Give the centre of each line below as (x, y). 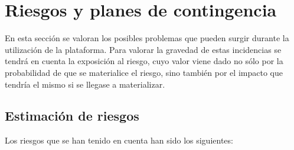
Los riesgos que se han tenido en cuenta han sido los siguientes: (119, 140)
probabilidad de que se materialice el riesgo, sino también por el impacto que (144, 72)
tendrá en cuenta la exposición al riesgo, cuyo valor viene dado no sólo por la (144, 61)
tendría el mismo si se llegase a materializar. (85, 84)
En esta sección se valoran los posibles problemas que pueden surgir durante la (147, 38)
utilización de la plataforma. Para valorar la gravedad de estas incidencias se (143, 49)
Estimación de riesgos (72, 116)
